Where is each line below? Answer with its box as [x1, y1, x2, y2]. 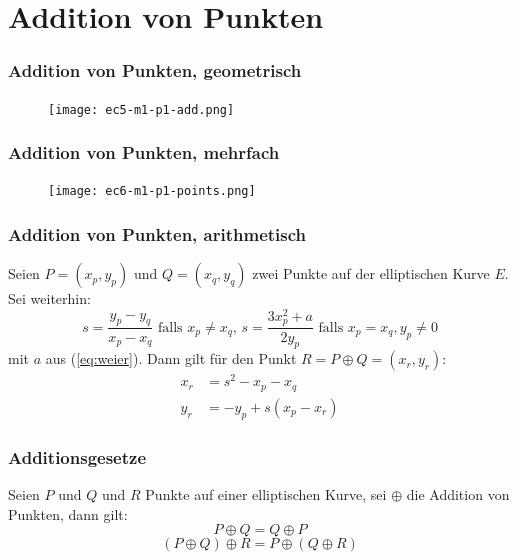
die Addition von [406, 483, 510, 504]
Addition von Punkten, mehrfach [8, 140, 280, 165]
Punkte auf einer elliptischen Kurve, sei [145, 483, 387, 504]
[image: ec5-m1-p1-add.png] [48, 102, 235, 117]
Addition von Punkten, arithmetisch [8, 222, 307, 247]
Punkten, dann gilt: [8, 503, 128, 524]
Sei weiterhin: [8, 288, 91, 309]
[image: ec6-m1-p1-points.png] [48, 184, 256, 199]
